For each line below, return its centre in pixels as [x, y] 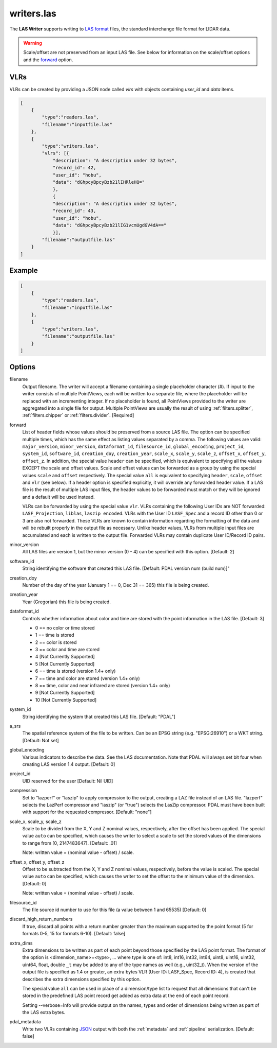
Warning [33, 43]
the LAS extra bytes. [44, 1012]
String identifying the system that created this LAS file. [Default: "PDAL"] [99, 717]
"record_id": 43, [74, 211]
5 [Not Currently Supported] [65, 663]
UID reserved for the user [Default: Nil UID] [68, 781]
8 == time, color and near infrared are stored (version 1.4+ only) [103, 686]
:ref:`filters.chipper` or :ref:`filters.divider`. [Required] [78, 415]
